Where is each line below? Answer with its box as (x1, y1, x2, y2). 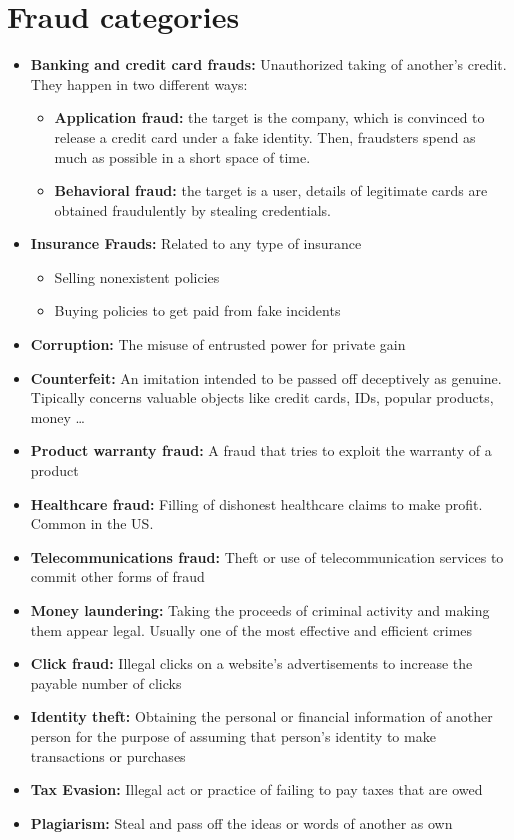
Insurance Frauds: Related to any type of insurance (30, 233, 362, 254)
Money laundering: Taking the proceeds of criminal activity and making (30, 600, 490, 620)
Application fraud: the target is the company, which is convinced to (54, 107, 485, 128)
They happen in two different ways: (30, 73, 248, 94)
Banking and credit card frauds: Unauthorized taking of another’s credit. (30, 54, 507, 75)
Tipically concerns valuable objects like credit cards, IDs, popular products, (30, 387, 494, 408)
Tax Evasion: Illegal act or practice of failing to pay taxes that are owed (30, 779, 483, 800)
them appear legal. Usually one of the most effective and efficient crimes (30, 619, 473, 640)
